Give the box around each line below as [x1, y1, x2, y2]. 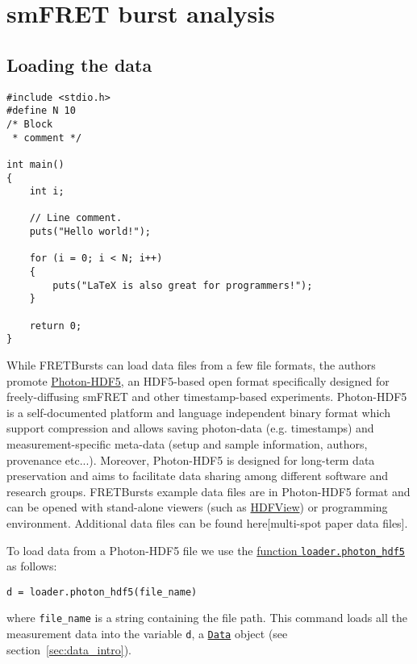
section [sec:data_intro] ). [6, 641, 131, 658]
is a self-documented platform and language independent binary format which [6, 403, 390, 420]
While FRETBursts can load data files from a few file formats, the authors [6, 357, 376, 374]
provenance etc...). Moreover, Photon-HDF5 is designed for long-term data [6, 451, 375, 468]
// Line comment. [29, 212, 123, 224]
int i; [29, 186, 65, 198]
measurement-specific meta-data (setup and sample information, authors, [6, 436, 368, 453]
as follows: [6, 558, 57, 574]
